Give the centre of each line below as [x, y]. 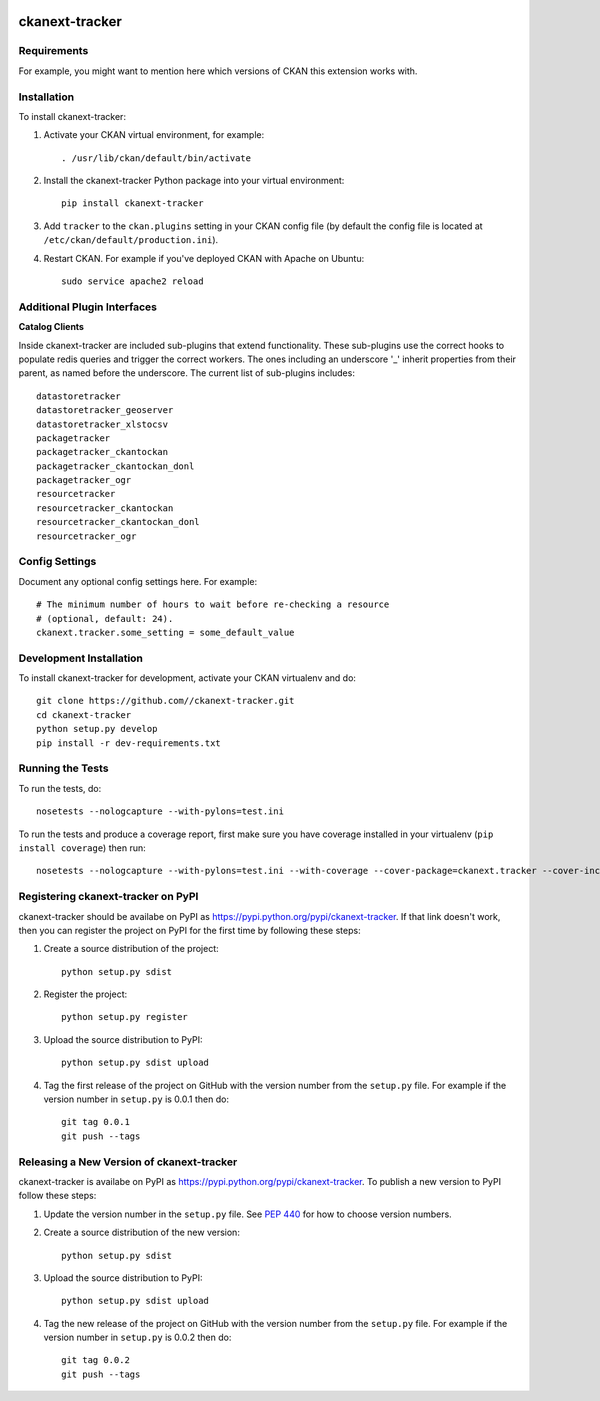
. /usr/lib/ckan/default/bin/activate [156, 158]
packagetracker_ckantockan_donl [115, 466]
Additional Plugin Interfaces [87, 307]
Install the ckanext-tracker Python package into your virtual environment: [194, 181]
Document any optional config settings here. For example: [138, 581]
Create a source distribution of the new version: [141, 1232]
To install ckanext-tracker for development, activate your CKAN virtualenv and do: [187, 678]
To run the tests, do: [60, 788]
